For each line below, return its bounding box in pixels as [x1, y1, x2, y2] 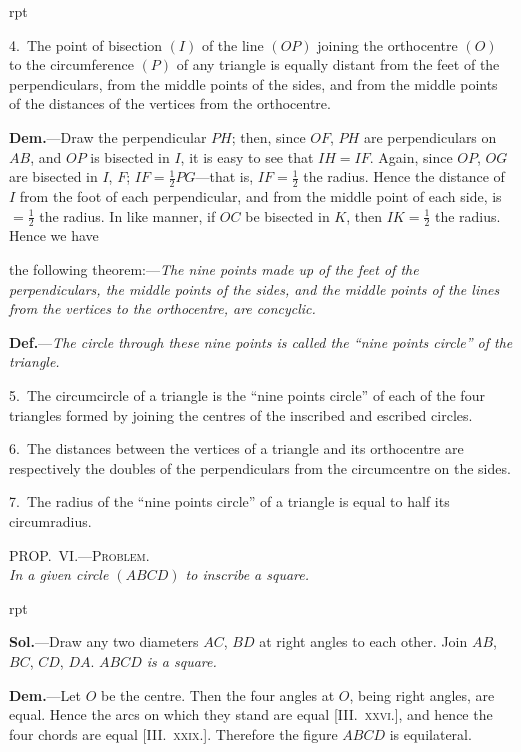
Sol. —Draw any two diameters [9, 631, 199, 652]
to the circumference [9, 54, 134, 75]
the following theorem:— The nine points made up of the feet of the [9, 259, 419, 279]
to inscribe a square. [185, 564, 310, 585]
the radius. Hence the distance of [303, 166, 505, 187]
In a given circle [9, 564, 109, 585]
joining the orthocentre [317, 34, 458, 55]
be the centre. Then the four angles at [101, 684, 335, 705]
